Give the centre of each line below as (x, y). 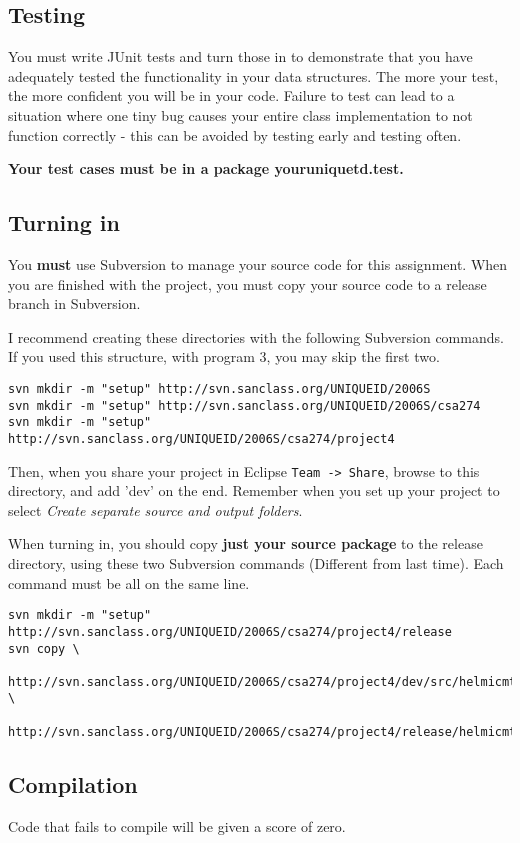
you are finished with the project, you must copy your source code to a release (247, 283)
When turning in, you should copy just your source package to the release (245, 543)
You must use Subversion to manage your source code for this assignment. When (258, 263)
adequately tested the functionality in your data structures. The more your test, (253, 75)
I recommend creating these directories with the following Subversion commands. (256, 336)
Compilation (73, 783)
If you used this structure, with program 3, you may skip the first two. (224, 356)
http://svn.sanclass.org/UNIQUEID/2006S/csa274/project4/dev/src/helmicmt (262, 681)
